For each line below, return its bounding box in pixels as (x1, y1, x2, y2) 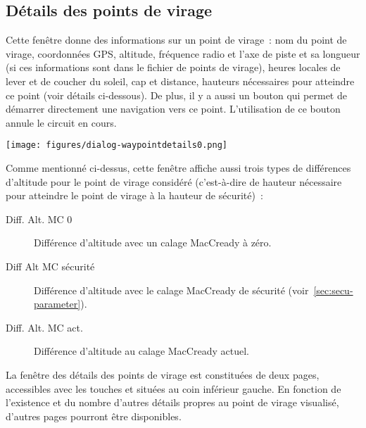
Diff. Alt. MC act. (6, 320, 83, 334)
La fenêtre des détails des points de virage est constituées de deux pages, (6, 367, 320, 382)
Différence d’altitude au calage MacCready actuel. (34, 344, 249, 358)
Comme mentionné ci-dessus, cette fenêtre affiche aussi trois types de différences (6, 160, 351, 175)
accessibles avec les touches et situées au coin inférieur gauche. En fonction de (6, 381, 341, 396)
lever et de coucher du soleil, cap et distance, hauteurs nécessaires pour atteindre (6, 73, 355, 88)
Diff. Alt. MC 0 (6, 211, 72, 226)
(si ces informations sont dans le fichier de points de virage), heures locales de (6, 60, 341, 75)
